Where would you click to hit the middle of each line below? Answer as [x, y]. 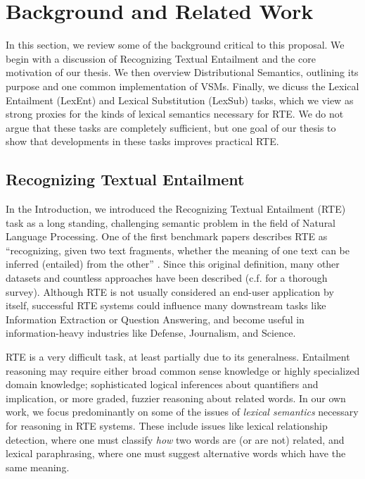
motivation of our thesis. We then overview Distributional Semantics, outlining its [182, 72]
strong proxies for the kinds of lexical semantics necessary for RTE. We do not [175, 114]
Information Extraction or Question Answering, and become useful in [155, 319]
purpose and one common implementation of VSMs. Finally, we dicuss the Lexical [182, 86]
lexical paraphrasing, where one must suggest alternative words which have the [176, 453]
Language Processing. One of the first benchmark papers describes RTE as [167, 236]
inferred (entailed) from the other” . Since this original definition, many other [173, 264]
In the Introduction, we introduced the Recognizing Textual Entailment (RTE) [176, 209]
